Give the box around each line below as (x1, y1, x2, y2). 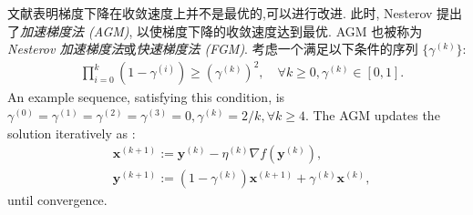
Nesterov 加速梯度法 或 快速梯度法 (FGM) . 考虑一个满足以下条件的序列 (7, 39, 418, 58)
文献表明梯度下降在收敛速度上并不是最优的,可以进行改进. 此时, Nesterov (7, 4, 433, 22)
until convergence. (7, 190, 108, 210)
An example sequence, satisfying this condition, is (7, 87, 285, 107)
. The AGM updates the (304, 105, 440, 124)
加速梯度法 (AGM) (20, 21, 129, 40)
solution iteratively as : (7, 123, 136, 142)
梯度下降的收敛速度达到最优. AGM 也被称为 (162, 21, 423, 40)
